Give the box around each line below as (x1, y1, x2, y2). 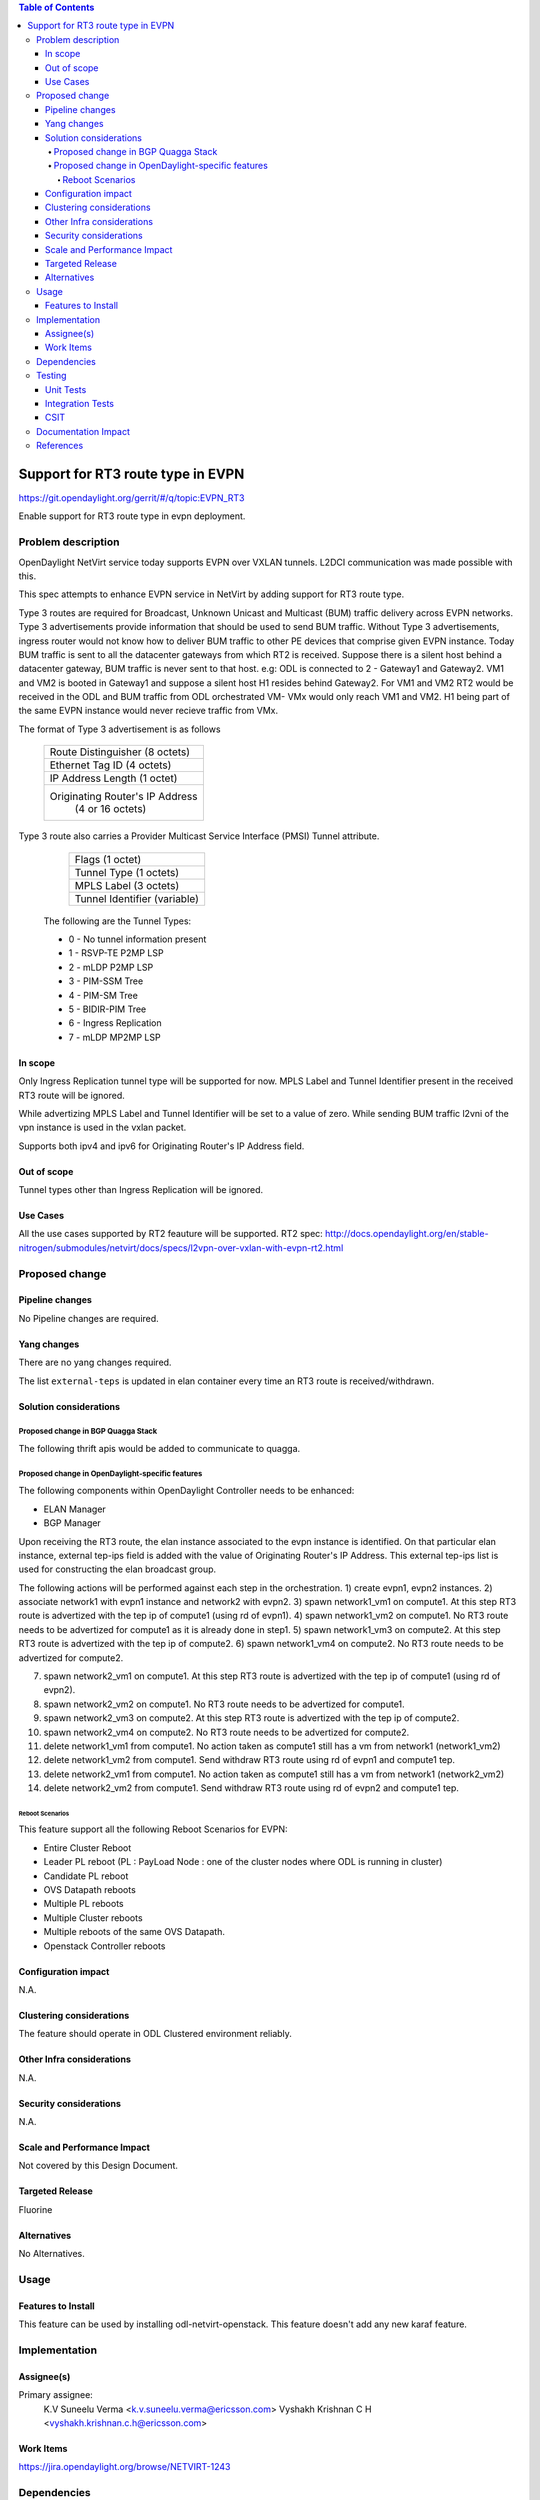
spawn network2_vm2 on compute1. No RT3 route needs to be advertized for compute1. (43, 1698, 405, 1710)
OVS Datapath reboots (43, 1883, 137, 1895)
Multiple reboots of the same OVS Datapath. (43, 1926, 225, 1938)
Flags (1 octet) (74, 852, 142, 866)
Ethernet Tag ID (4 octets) (49, 758, 172, 772)
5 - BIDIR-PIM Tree (68, 1003, 147, 1015)
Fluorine (18, 2203, 53, 2215)
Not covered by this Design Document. (18, 2160, 179, 2172)
